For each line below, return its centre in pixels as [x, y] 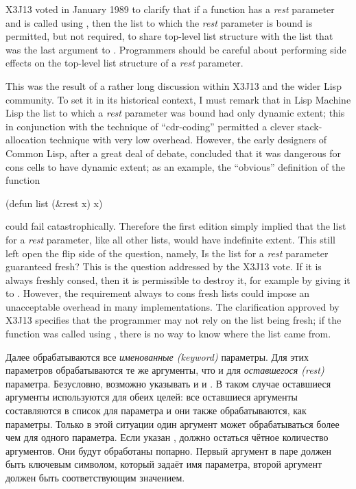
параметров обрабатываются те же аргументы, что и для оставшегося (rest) [165, 370]
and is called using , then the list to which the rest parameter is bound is [159, 22]
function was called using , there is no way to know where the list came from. [168, 334]
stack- [310, 126]
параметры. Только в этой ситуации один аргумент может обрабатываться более [173, 424]
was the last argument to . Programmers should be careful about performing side [176, 49]
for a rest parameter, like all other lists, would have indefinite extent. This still [170, 239]
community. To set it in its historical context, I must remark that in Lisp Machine [178, 99]
